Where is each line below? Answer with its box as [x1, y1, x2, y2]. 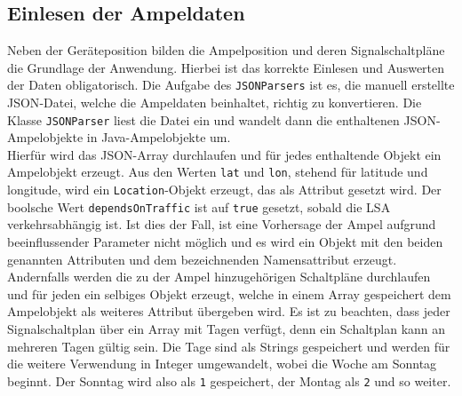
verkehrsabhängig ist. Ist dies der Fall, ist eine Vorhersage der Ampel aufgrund [7, 215, 436, 234]
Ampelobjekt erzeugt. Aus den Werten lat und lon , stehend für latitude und [7, 162, 428, 181]
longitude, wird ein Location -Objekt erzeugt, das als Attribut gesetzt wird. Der [7, 180, 442, 199]
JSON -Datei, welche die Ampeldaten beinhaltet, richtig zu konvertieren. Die [7, 93, 422, 112]
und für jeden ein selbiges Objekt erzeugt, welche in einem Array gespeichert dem [7, 284, 451, 303]
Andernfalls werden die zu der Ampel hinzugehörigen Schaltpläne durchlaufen [7, 267, 431, 286]
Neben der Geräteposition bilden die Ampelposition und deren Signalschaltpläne [7, 41, 445, 59]
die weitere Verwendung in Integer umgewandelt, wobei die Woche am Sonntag [7, 354, 437, 373]
